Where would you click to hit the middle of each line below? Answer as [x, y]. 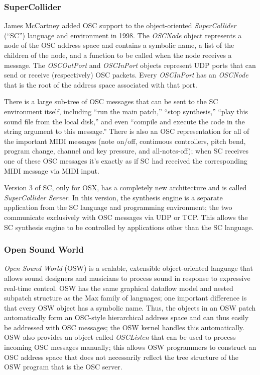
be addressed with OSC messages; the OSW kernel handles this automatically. [124, 327]
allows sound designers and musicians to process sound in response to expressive [127, 278]
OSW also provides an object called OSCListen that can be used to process [120, 337]
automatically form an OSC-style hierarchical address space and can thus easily [126, 317]
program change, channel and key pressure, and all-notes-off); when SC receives [126, 151]
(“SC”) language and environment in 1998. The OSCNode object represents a [123, 35]
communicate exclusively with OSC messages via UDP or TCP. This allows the [126, 217]
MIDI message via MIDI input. [52, 170]
